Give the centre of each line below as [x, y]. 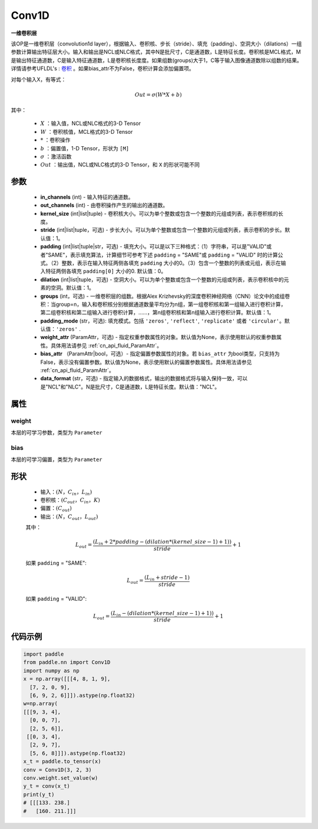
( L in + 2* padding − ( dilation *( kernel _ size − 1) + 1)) [162, 542]
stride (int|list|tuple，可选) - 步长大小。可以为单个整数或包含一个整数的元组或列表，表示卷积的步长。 [163, 230]
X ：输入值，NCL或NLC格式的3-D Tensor [91, 123]
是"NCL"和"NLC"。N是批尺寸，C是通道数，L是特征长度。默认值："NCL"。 [130, 387]
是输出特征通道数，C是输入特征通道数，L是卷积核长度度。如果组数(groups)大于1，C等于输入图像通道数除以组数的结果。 [157, 60]
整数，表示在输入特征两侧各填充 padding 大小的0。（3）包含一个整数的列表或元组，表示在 [171, 263]
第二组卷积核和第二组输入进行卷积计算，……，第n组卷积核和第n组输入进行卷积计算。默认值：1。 [157, 312]
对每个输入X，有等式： [39, 79]
